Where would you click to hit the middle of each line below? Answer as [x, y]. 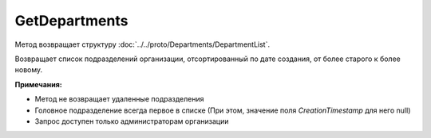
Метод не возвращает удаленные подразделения [119, 99]
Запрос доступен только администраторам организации [132, 121]
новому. [29, 70]
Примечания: [39, 84]
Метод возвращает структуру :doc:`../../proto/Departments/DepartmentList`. [142, 44]
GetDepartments [71, 21]
